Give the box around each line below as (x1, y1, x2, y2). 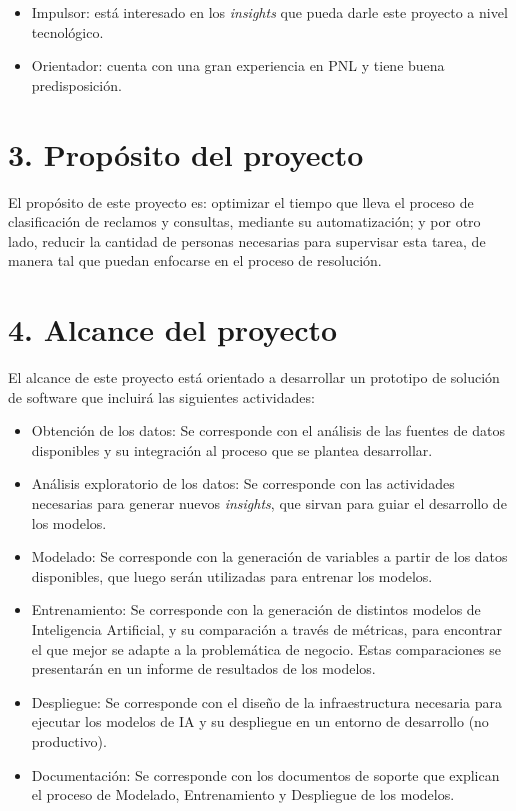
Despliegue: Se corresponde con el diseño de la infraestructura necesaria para (31, 691, 503, 712)
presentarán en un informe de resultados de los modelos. (31, 658, 376, 679)
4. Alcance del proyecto (8, 309, 338, 350)
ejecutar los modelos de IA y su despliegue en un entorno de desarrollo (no (31, 711, 489, 732)
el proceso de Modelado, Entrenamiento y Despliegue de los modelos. (31, 784, 455, 805)
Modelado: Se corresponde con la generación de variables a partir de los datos (31, 546, 508, 567)
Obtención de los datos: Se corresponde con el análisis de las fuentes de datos (31, 420, 505, 441)
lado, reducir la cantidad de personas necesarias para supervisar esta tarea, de (8, 230, 486, 251)
